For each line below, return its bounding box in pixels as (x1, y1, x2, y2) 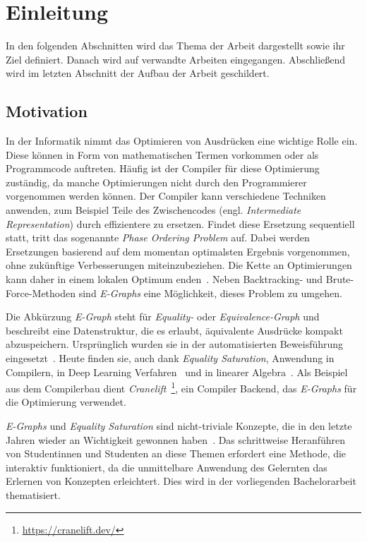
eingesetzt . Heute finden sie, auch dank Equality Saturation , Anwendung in (6, 351, 335, 366)
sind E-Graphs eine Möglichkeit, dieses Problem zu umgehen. (78, 285, 342, 300)
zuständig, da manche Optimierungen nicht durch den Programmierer (6, 174, 307, 189)
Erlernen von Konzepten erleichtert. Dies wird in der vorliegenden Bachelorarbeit (6, 474, 356, 488)
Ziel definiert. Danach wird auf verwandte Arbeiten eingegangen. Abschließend (6, 52, 346, 66)
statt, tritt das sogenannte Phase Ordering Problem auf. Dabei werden (6, 230, 310, 245)
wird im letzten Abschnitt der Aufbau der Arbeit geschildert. (6, 66, 270, 80)
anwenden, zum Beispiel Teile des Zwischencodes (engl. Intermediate (6, 203, 301, 217)
